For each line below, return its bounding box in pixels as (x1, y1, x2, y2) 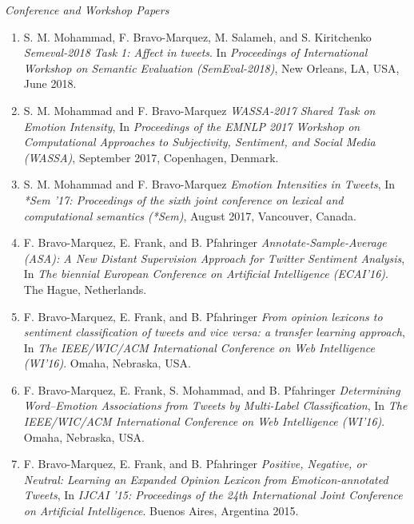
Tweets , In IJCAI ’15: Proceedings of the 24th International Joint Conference (23, 486, 403, 503)
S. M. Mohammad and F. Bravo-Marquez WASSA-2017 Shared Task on (23, 101, 376, 118)
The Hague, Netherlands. (23, 280, 147, 297)
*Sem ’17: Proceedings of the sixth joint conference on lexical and (23, 191, 344, 208)
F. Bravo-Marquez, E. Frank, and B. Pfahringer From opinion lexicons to (23, 308, 383, 324)
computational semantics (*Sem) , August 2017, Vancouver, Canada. (23, 207, 356, 224)
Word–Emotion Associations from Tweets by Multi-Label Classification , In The (23, 397, 408, 414)
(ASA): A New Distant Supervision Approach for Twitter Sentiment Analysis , (23, 249, 405, 266)
